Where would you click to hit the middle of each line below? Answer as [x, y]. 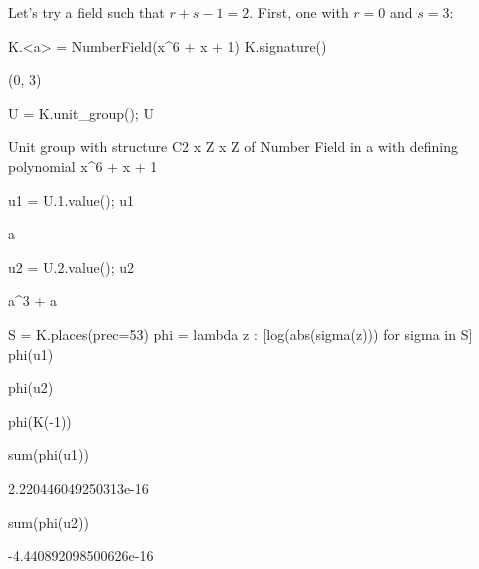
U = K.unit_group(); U [81, 112]
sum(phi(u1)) [48, 454]
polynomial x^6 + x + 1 [83, 165]
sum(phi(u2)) [48, 521]
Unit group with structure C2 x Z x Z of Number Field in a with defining [233, 146]
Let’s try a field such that [86, 12]
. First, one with [299, 12]
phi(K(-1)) [40, 420]
